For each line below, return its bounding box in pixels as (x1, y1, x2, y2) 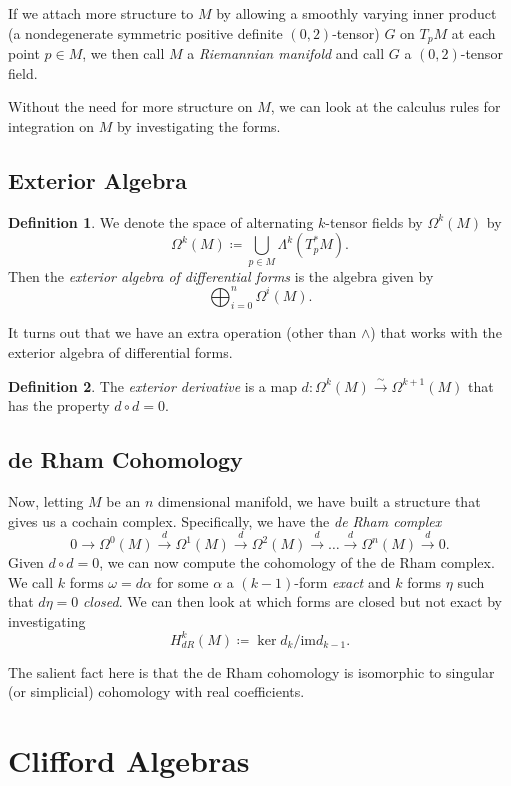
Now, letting (8, 491, 84, 512)
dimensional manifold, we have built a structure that (157, 491, 481, 512)
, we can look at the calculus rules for (270, 96, 501, 117)
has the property (8, 395, 110, 416)
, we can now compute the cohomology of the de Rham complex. (99, 552, 495, 572)
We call (8, 571, 54, 592)
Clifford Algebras (8, 740, 250, 781)
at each (451, 22, 496, 43)
